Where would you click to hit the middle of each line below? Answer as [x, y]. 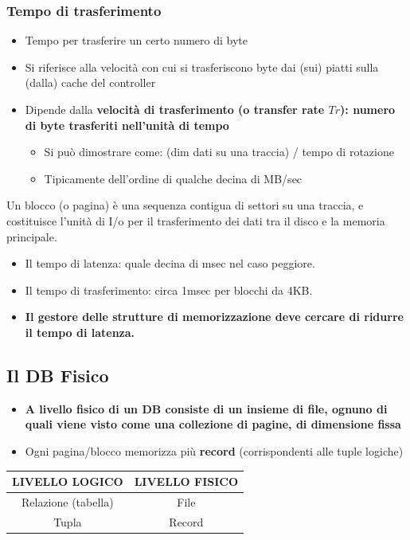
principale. [32, 236]
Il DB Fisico [58, 375]
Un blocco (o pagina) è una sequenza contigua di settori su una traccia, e [185, 205]
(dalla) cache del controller [90, 82]
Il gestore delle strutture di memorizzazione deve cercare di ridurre [214, 317]
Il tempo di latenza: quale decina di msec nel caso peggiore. [170, 263]
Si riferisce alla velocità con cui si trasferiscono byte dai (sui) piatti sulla [202, 67]
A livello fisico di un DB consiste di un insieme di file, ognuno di [206, 408]
